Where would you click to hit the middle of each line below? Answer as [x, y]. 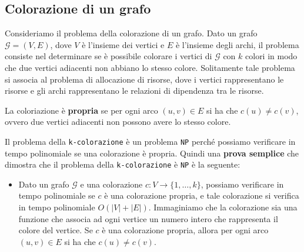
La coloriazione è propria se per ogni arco [81, 110]
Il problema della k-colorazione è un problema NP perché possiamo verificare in [150, 141]
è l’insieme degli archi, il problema [237, 44]
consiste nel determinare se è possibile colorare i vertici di [108, 56]
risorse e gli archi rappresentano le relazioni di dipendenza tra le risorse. [134, 91]
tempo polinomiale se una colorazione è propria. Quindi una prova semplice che [152, 153]
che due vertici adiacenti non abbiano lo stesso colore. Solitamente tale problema [150, 67]
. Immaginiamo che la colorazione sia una [223, 207]
